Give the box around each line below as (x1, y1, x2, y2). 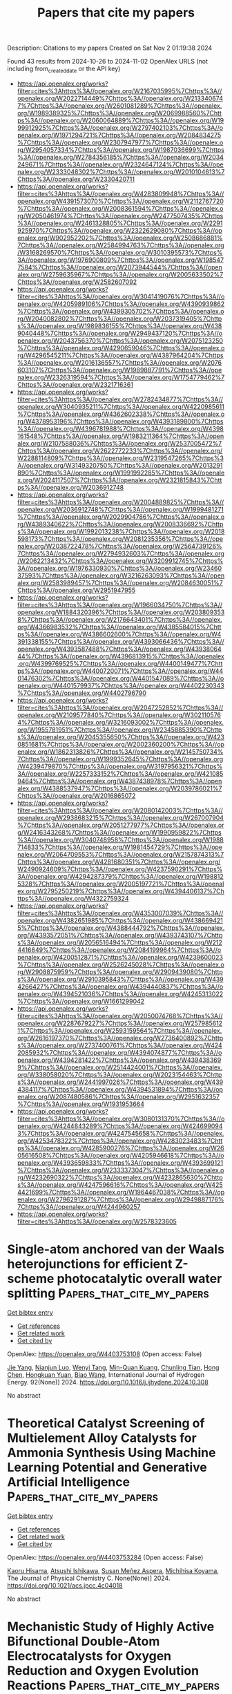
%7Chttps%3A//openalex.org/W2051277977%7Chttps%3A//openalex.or (17, 821, 224, 829)
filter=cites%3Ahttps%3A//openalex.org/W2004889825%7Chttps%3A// (17, 497, 224, 506)
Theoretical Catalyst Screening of (7, 1416, 205, 1431)
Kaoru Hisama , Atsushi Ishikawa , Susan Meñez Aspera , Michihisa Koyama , (7, 1566, 220, 1574)
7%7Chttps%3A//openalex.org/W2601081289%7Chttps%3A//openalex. (17, 102, 222, 110)
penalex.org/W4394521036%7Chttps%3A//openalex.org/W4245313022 (17, 989, 223, 998)
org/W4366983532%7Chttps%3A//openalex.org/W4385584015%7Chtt (17, 622, 222, 631)
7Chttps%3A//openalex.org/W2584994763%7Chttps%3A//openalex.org (17, 240, 224, 249)
